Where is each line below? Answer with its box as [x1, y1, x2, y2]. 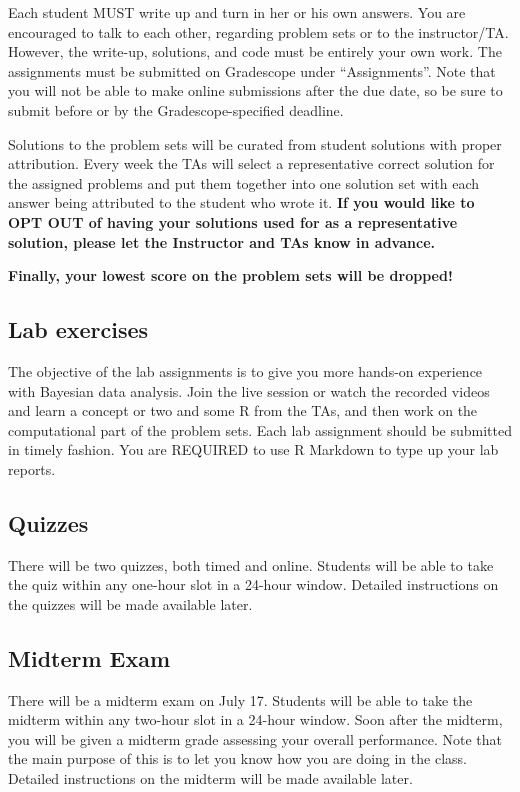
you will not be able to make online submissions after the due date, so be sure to [8, 80, 503, 101]
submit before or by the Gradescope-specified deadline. [8, 99, 344, 120]
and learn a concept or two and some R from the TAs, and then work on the [8, 400, 478, 421]
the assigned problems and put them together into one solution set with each [8, 172, 480, 193]
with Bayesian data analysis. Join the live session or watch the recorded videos [8, 380, 490, 401]
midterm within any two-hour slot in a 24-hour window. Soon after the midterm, [8, 709, 503, 730]
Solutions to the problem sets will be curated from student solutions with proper [8, 133, 502, 154]
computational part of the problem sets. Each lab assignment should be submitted [8, 419, 512, 440]
